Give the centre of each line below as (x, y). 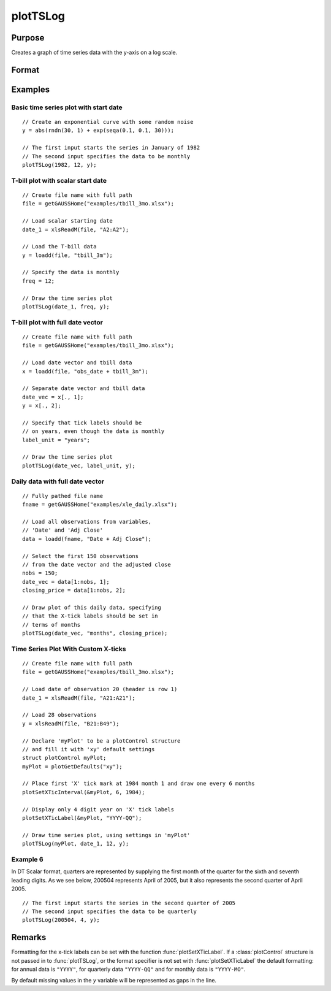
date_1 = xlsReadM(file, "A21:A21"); (79, 698)
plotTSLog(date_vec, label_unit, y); (79, 465)
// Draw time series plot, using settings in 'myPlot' (106, 835)
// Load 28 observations (59, 715)
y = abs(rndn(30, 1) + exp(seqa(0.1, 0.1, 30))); (98, 131)
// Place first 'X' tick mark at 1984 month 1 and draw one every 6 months (139, 784)
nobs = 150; (40, 573)
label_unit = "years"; (56, 440)
